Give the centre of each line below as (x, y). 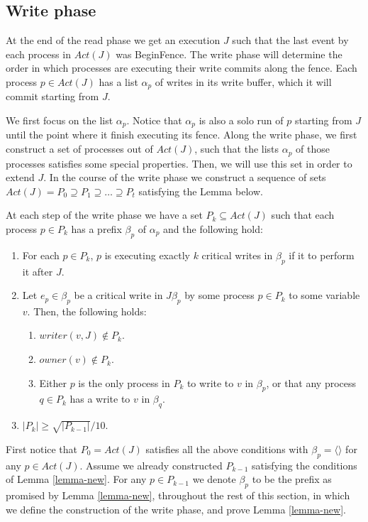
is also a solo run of (241, 120)
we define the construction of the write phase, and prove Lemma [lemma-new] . (176, 509)
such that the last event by (290, 40)
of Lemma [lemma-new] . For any (76, 479)
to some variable (324, 295)
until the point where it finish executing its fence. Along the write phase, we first (182, 135)
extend (20, 177)
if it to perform (322, 255)
